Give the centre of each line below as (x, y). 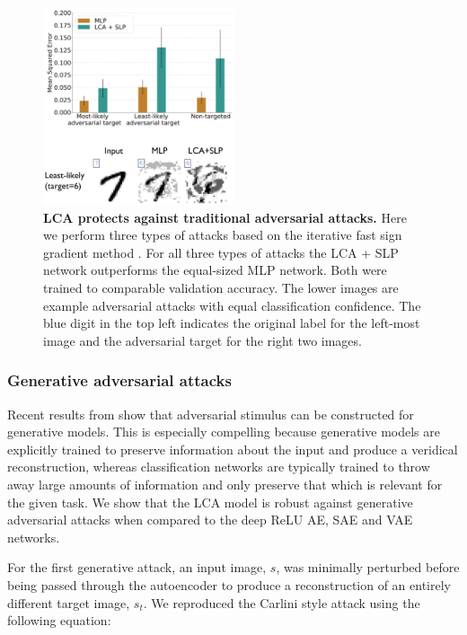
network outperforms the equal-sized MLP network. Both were (215, 270)
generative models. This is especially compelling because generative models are (224, 432)
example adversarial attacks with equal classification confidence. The (232, 305)
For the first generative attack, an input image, (137, 567)
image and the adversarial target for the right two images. (203, 340)
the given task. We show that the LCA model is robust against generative (210, 502)
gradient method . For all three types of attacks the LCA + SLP (221, 252)
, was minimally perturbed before (368, 567)
